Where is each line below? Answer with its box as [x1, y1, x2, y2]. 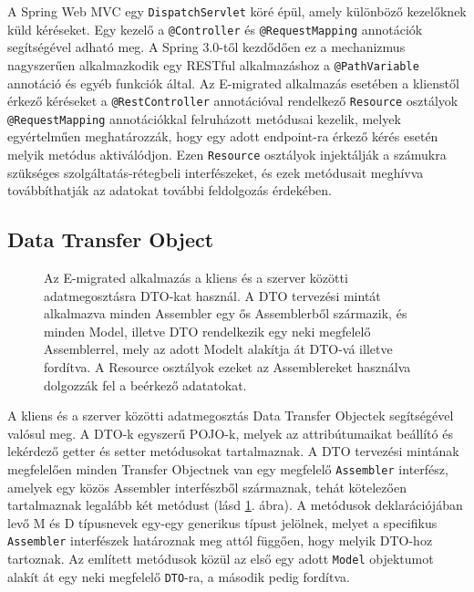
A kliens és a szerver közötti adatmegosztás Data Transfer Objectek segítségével [7, 406, 454, 425]
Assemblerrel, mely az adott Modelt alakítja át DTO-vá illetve [44, 339, 393, 358]
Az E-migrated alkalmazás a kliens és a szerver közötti [44, 268, 348, 287]
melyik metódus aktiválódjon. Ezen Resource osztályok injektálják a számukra [7, 145, 447, 164]
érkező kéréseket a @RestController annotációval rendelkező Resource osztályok [7, 91, 459, 110]
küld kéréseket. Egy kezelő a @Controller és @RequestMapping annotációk [7, 19, 423, 38]
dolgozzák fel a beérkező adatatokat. [44, 375, 247, 394]
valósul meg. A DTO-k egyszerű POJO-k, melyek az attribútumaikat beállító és [7, 423, 453, 442]
